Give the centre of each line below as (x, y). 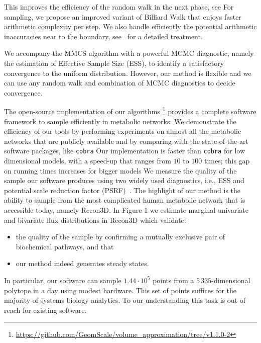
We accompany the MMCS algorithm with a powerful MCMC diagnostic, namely (129, 53)
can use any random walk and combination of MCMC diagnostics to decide (120, 83)
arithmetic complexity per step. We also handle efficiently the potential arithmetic (130, 26)
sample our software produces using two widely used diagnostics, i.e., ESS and (124, 180)
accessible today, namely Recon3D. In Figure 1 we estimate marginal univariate (126, 210)
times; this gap (227, 161)
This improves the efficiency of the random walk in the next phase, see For (119, 7)
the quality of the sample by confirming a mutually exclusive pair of (120, 237)
